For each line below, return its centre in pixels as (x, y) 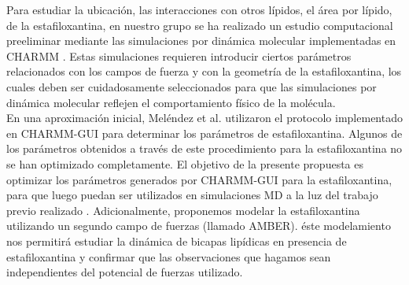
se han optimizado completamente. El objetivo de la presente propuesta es (185, 163)
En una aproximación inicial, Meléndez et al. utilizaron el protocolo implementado (204, 118)
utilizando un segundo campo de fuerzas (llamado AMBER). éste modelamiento (199, 226)
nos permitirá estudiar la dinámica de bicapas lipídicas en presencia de (177, 241)
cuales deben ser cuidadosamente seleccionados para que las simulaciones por (192, 86)
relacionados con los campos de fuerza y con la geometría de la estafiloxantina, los (204, 71)
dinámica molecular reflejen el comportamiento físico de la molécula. (171, 102)
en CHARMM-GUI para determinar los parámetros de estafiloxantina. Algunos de (204, 133)
